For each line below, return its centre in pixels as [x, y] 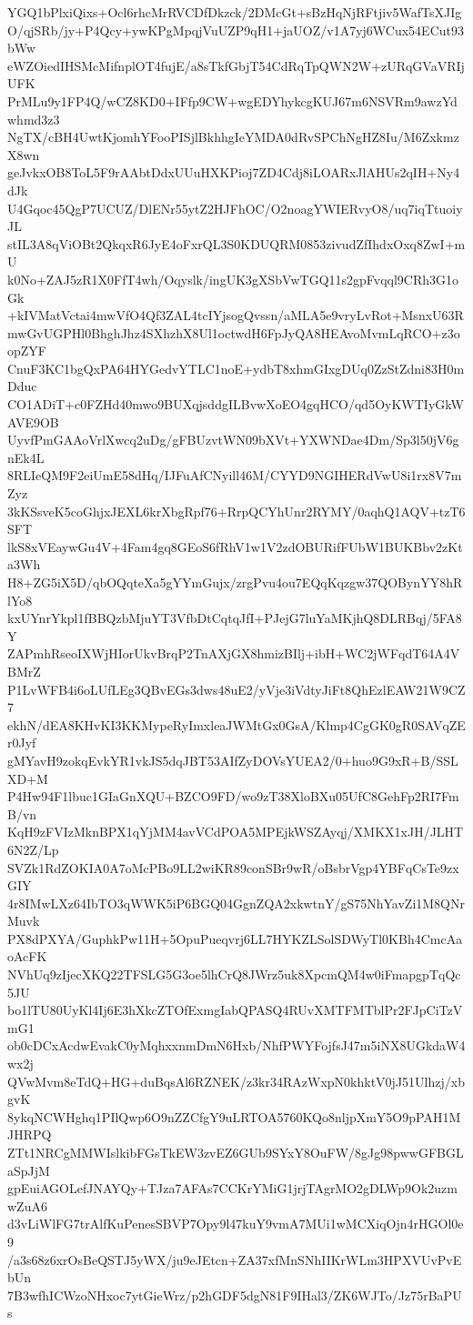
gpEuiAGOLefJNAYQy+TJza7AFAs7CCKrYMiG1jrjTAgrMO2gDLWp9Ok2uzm [232, 1188]
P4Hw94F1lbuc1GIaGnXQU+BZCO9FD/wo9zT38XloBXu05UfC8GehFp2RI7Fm [233, 796]
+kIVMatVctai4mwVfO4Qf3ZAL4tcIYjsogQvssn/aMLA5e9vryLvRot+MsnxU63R [236, 315]
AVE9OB [33, 422]
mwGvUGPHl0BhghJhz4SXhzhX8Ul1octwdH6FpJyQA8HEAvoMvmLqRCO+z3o [234, 332]
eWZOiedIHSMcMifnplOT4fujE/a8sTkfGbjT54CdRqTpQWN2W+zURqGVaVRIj [236, 65]
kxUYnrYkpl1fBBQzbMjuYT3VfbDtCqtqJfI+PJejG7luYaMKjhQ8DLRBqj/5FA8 [235, 618]
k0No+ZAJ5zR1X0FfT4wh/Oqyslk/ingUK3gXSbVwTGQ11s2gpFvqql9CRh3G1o [233, 279]
